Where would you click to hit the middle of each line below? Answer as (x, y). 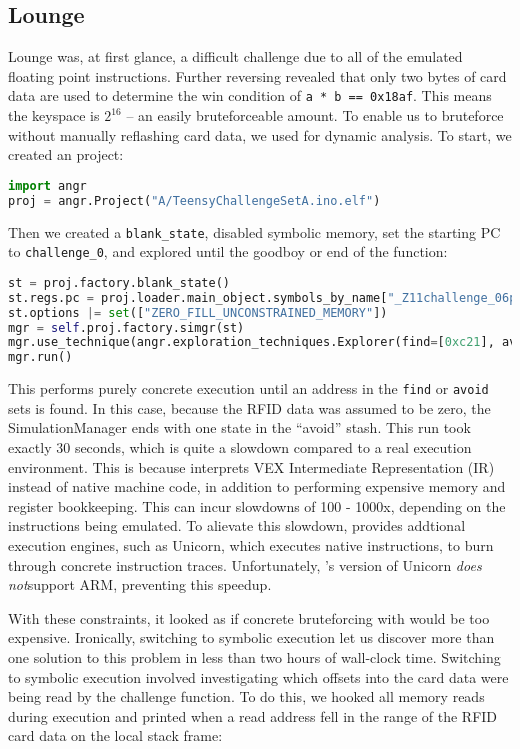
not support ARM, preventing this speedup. (140, 584)
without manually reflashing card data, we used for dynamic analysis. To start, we (260, 134)
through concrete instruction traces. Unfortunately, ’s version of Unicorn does (245, 564)
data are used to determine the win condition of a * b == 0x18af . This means (250, 95)
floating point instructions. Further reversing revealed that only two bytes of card (257, 75)
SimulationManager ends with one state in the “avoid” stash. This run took (239, 427)
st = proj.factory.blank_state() (119, 282)
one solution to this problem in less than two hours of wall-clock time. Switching (254, 656)
